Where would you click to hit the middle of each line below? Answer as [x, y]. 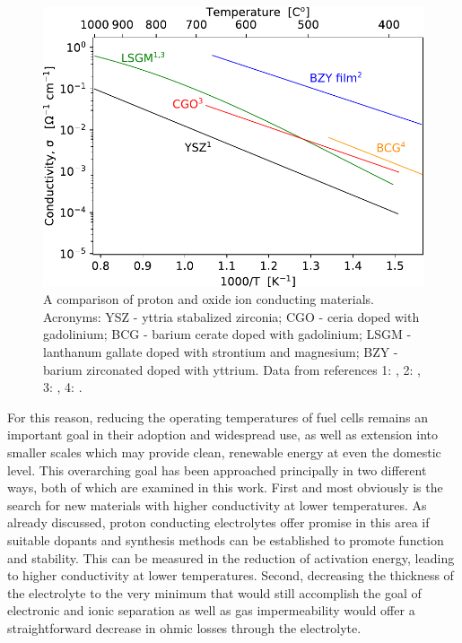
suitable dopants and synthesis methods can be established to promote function [226, 539]
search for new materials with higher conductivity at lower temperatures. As [217, 504]
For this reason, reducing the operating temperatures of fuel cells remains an [218, 417]
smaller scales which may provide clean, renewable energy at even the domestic [224, 452]
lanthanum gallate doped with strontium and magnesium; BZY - [221, 352]
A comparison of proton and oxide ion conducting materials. [209, 299]
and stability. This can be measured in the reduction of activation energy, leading [231, 557]
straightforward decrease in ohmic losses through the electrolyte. [184, 627]
